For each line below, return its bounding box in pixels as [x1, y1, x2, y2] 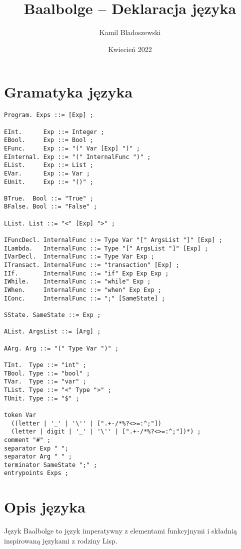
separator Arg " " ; [4, 453, 72, 460]
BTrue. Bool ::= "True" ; [4, 194, 93, 202]
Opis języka [4, 496, 85, 517]
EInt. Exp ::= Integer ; [4, 128, 104, 135]
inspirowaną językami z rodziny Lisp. [4, 535, 117, 545]
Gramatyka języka [4, 81, 133, 102]
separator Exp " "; [4, 444, 68, 452]
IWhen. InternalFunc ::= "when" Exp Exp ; [4, 286, 161, 294]
